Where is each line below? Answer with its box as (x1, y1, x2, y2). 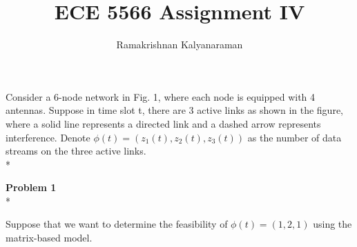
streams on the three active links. (6, 144, 146, 158)
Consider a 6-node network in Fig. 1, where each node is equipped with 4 (6, 89, 316, 103)
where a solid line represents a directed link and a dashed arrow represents (6, 116, 321, 130)
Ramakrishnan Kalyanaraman (116, 37, 243, 52)
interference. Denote (6, 130, 90, 144)
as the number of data (247, 130, 342, 144)
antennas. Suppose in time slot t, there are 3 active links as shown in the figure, (6, 103, 344, 117)
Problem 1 (6, 180, 57, 195)
